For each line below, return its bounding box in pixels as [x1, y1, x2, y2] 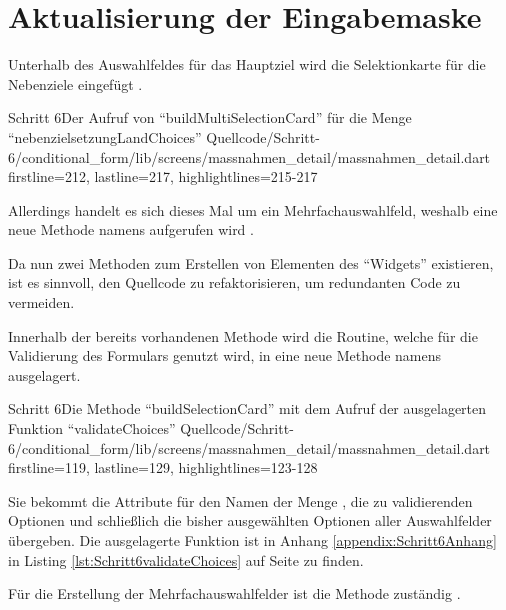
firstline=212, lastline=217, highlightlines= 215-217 [8, 166, 318, 187]
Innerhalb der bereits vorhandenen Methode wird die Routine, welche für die [8, 325, 478, 346]
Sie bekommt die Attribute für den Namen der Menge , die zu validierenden [8, 490, 473, 511]
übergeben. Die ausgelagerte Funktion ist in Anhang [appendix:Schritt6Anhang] [8, 530, 497, 550]
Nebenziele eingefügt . [8, 73, 143, 94]
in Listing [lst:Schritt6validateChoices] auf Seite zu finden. [8, 549, 364, 570]
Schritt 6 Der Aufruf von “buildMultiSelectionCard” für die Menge [8, 107, 412, 128]
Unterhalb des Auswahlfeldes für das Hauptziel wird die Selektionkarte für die [8, 54, 486, 75]
